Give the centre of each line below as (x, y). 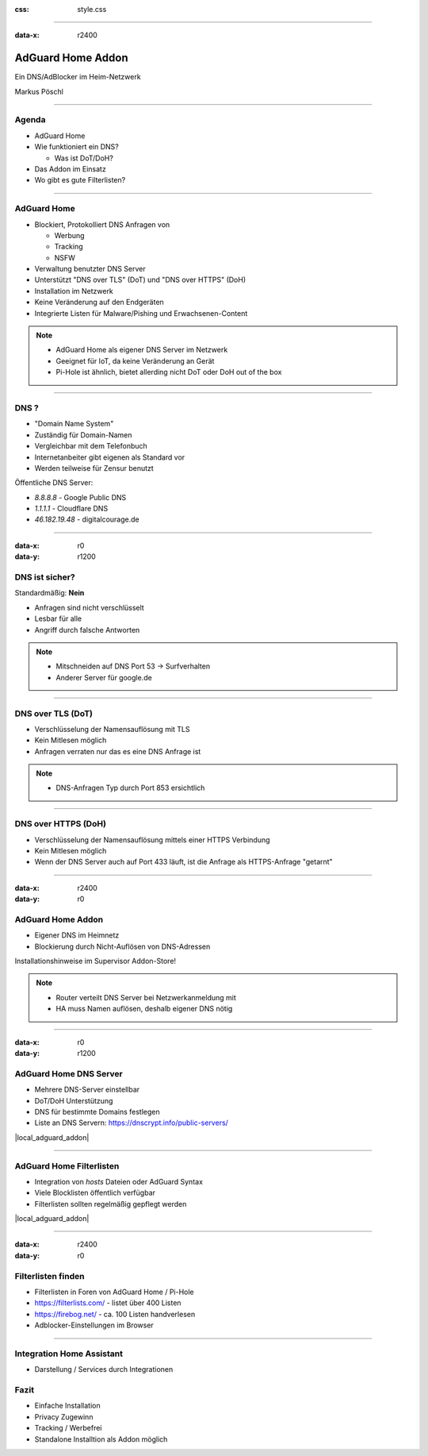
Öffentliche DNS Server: (54, 483)
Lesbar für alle (58, 618)
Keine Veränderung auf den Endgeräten (99, 302)
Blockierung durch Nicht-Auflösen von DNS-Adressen (122, 946)
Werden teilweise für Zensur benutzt (94, 468)
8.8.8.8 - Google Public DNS (80, 497)
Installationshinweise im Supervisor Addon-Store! (96, 961)
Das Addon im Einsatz (70, 169)
